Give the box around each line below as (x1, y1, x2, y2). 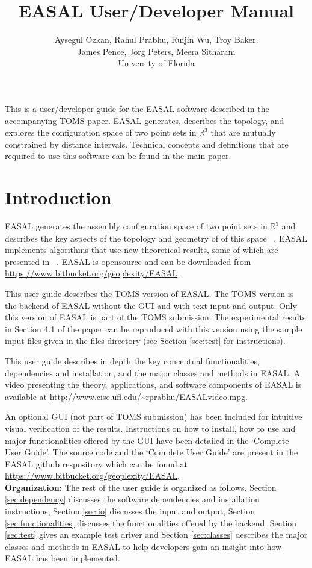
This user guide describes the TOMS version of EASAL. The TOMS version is (5, 287, 294, 299)
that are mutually (210, 126, 276, 139)
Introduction (5, 185, 112, 210)
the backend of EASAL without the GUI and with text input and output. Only (5, 299, 297, 311)
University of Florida (118, 57, 195, 69)
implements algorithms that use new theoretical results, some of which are (5, 243, 278, 256)
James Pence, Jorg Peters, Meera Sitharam (77, 45, 236, 57)
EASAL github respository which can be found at (5, 457, 188, 470)
